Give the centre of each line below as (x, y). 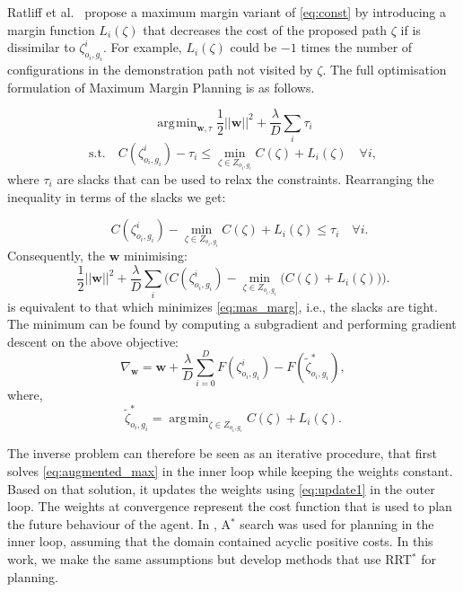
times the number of (357, 47)
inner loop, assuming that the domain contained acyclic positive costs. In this (220, 541)
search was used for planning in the (337, 523)
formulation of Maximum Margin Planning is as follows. (161, 87)
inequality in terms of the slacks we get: (117, 196)
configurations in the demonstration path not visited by (160, 69)
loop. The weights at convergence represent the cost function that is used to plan (230, 506)
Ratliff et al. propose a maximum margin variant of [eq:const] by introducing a (227, 12)
